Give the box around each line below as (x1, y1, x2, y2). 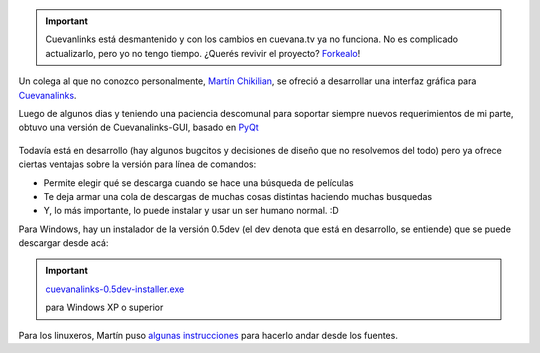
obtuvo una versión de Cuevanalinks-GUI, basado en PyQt (18, 121, 259, 134)
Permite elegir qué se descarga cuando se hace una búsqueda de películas (43, 176, 354, 189)
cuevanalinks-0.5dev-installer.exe (45, 283, 185, 295)
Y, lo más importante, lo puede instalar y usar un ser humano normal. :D (43, 205, 339, 217)
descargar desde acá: (18, 237, 109, 249)
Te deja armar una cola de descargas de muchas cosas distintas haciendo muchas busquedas (43, 190, 433, 202)
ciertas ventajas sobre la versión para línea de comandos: (18, 158, 257, 170)
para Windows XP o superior (45, 301, 164, 314)
